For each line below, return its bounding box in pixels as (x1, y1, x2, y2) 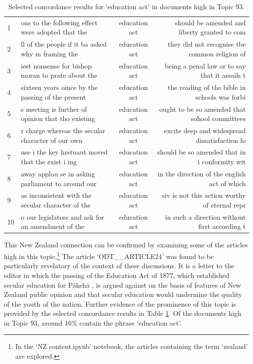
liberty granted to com (179, 27, 246, 37)
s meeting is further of (21, 104, 87, 114)
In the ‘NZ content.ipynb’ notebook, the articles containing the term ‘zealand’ (15, 341, 248, 351)
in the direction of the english (158, 168, 246, 178)
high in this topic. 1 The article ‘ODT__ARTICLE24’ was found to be (4, 250, 214, 261)
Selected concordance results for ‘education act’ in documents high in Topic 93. (8, 1, 245, 11)
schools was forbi (196, 91, 246, 102)
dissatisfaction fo (196, 135, 246, 145)
